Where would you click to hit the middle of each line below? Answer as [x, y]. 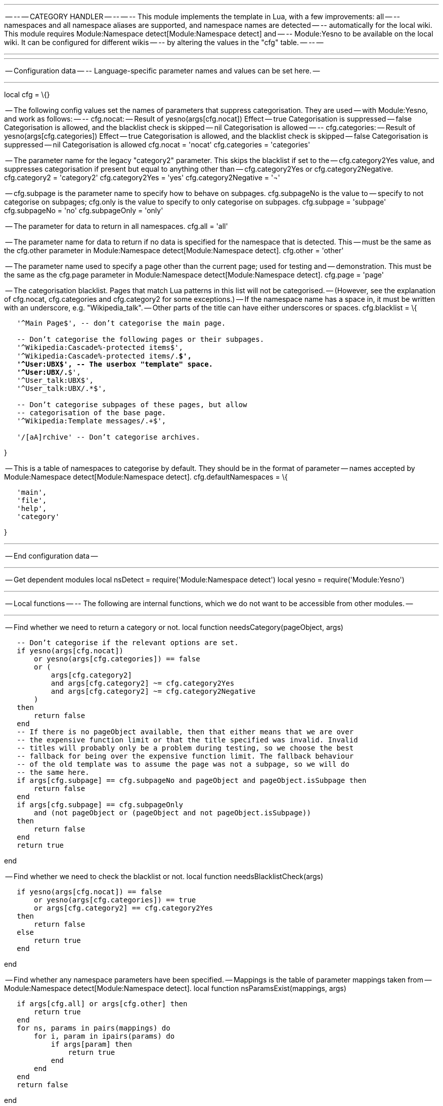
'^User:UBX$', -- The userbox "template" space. [115, 364]
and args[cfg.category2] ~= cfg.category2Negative [153, 691]
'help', [32, 508]
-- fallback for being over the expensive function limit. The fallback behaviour [185, 756]
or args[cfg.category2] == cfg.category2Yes [124, 908]
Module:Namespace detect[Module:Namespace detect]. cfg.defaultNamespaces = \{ [146, 477]
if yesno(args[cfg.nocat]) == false [89, 892]
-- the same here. [53, 772]
